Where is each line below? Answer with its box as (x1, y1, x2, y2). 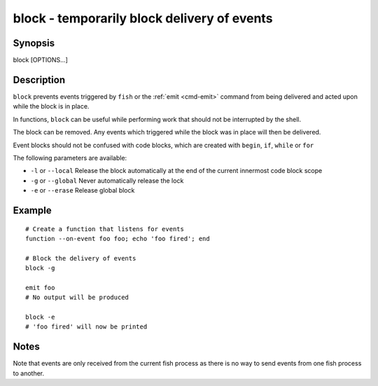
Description (13, 74, 66, 85)
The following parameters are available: (13, 153, 127, 162)
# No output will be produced (25, 294, 129, 301)
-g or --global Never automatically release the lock (30, 176, 184, 185)
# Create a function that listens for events (25, 225, 185, 233)
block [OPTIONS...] (13, 56, 68, 64)
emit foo (25, 284, 55, 291)
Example (13, 204, 52, 216)
